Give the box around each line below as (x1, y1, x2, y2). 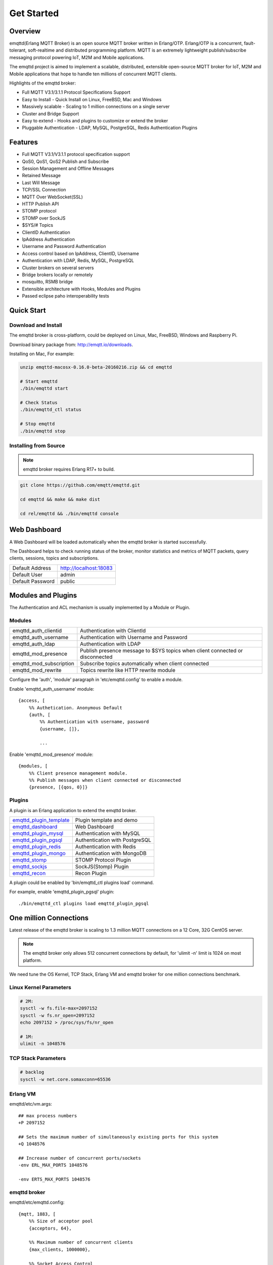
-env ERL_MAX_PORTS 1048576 (18, 1162, 88, 1168)
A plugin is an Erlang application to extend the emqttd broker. (9, 807, 137, 813)
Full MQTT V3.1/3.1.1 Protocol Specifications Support (22, 89, 131, 96)
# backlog (20, 1069, 44, 1075)
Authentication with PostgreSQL (75, 836, 152, 844)
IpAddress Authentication (22, 236, 75, 242)
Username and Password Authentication (22, 243, 106, 249)
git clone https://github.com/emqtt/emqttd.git (20, 482, 140, 488)
